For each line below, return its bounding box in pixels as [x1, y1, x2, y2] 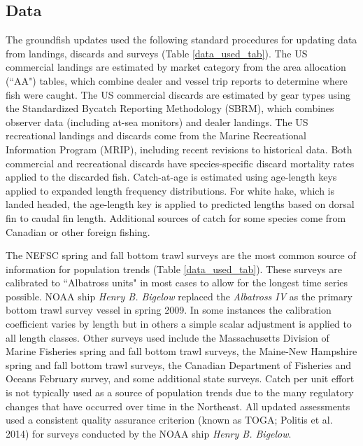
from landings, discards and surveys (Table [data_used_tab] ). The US [6, 46, 308, 60]
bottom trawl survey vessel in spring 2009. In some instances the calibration [6, 302, 332, 317]
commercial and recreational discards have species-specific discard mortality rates [6, 155, 355, 170]
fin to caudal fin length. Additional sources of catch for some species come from [6, 210, 346, 225]
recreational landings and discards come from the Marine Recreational [6, 128, 306, 143]
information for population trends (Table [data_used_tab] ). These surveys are [6, 261, 342, 276]
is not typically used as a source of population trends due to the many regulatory [6, 385, 354, 400]
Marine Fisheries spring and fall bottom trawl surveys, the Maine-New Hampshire [6, 344, 357, 358]
